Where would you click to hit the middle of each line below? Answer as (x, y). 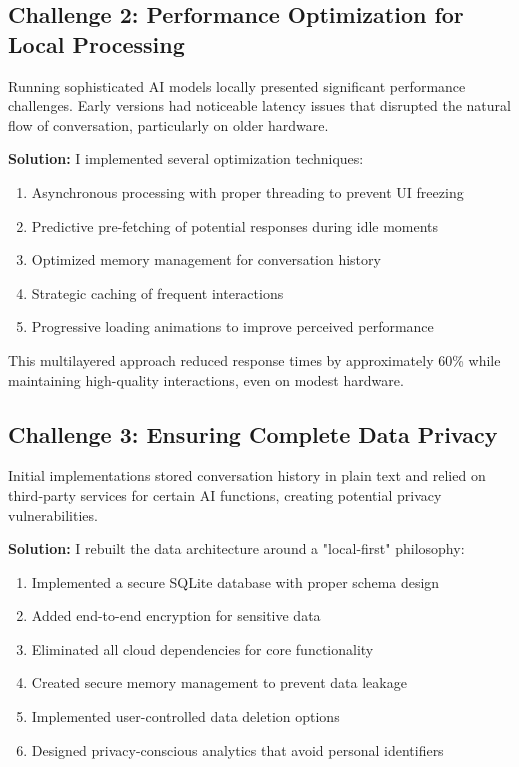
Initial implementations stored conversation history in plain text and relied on (247, 475)
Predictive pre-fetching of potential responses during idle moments (235, 225)
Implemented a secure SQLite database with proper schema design (235, 581)
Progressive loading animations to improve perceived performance (232, 326)
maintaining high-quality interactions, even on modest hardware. (206, 379)
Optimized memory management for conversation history (206, 259)
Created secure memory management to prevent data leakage (219, 682)
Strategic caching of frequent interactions (157, 292)
